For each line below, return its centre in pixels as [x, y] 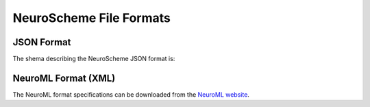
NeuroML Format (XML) [64, 78]
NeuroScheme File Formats [91, 18]
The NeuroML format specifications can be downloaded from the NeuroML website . [131, 94]
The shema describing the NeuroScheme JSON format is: [94, 59]
